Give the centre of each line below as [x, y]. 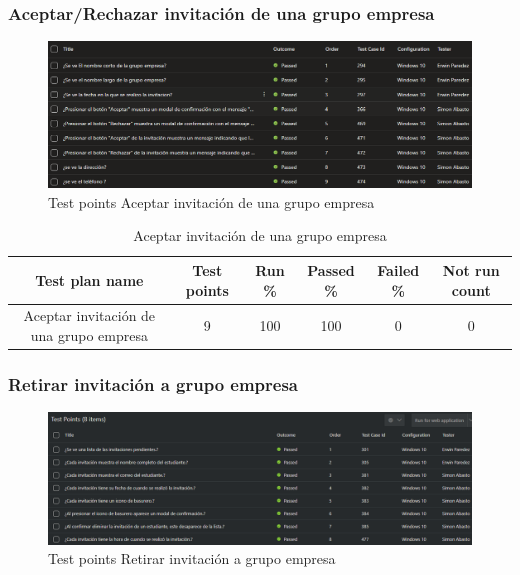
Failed [398, 269]
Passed [331, 269]
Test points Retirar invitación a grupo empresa [192, 558]
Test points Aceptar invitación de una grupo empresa [211, 201]
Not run [471, 269]
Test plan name [89, 279]
